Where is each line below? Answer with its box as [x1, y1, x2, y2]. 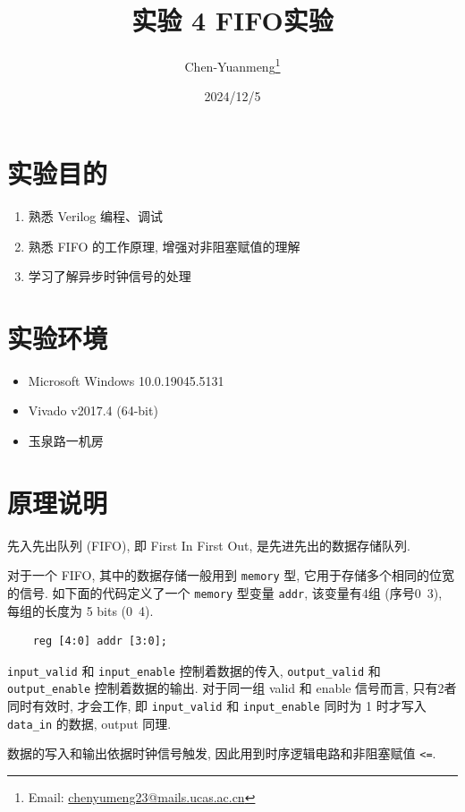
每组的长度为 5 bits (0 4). [7, 601, 154, 620]
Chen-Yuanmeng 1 [184, 55, 281, 75]
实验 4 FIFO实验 [131, 2, 334, 38]
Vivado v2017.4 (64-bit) [28, 401, 158, 420]
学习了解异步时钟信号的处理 [28, 267, 191, 286]
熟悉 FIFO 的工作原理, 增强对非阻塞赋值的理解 [28, 236, 300, 255]
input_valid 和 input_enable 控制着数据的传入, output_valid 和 [7, 661, 381, 680]
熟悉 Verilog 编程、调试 [28, 206, 163, 225]
